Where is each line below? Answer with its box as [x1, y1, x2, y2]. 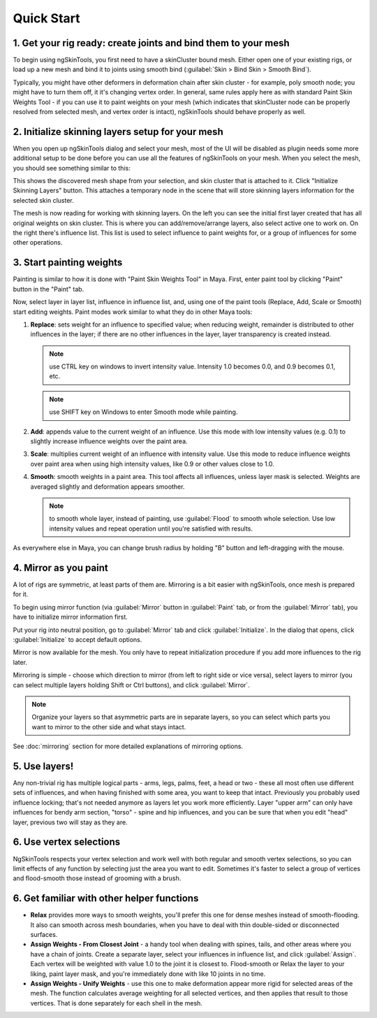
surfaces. [30, 930, 58, 938]
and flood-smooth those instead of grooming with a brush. [13, 874, 182, 882]
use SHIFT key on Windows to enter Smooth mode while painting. [49, 408, 238, 416]
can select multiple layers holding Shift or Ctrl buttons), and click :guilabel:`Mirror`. [13, 680, 251, 689]
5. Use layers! [13, 760, 74, 772]
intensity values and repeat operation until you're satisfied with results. [49, 524, 253, 533]
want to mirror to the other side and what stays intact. [31, 722, 186, 731]
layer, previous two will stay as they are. [13, 818, 128, 826]
